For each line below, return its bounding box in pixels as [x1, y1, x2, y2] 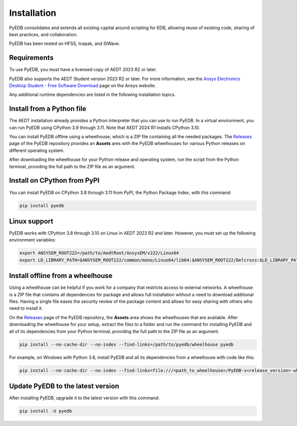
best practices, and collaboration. [9, 31, 78, 37]
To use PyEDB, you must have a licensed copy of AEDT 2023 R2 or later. [9, 67, 157, 73]
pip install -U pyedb [19, 408, 72, 414]
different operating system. [9, 147, 65, 153]
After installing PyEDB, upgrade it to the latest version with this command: [9, 395, 160, 401]
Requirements [9, 53, 54, 62]
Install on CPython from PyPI [9, 176, 100, 185]
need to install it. [9, 305, 43, 311]
